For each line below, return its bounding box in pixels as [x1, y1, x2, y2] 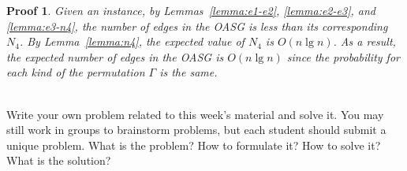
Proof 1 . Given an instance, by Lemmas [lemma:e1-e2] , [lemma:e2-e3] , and [6, 2, 375, 18]
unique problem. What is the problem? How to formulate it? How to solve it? [6, 136, 381, 153]
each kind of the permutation [6, 64, 145, 80]
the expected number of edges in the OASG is [6, 48, 224, 65]
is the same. [159, 64, 218, 80]
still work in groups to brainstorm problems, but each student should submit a [6, 121, 386, 138]
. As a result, [333, 33, 396, 50]
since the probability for [286, 48, 400, 65]
